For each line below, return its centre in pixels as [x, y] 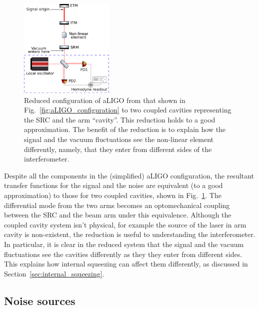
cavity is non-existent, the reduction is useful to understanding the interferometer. [130, 234]
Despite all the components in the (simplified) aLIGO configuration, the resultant [129, 175]
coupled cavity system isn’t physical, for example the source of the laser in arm [125, 224]
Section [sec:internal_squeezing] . [54, 273]
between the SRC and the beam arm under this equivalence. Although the [118, 215]
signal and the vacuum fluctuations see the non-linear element [119, 139]
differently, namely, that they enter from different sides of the [118, 149]
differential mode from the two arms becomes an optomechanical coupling [117, 205]
